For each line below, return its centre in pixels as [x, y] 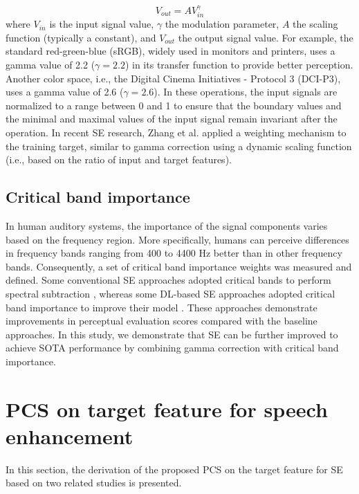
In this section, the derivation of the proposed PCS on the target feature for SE [174, 469]
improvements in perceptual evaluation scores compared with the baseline [162, 321]
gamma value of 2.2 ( [50, 65]
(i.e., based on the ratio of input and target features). [119, 159]
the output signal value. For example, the [266, 37]
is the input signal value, [102, 24]
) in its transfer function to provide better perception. [239, 65]
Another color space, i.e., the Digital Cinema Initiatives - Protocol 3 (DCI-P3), [173, 78]
